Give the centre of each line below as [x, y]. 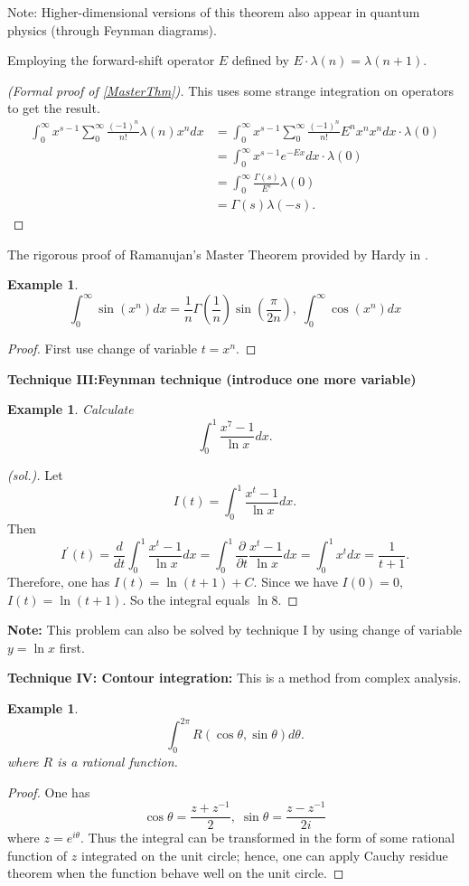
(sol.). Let [35, 475]
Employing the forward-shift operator [111, 60]
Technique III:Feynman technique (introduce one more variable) [212, 378]
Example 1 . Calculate [70, 409]
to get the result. [54, 108]
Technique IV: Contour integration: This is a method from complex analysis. [234, 678]
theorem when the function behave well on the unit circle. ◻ [176, 873]
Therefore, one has [59, 582]
